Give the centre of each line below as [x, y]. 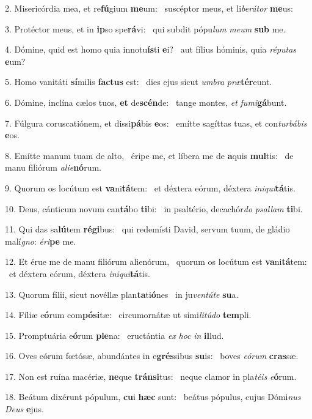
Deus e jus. [24, 409]
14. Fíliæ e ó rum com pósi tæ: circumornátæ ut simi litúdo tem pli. [128, 315]
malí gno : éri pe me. [41, 241]
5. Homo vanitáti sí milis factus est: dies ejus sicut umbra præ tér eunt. [139, 82]
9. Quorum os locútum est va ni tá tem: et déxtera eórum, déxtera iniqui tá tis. [150, 187]
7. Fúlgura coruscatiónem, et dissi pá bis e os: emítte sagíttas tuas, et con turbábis [156, 123]
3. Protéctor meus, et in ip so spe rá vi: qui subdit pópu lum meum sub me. [145, 28]
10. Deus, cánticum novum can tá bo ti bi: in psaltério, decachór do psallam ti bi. [154, 208]
